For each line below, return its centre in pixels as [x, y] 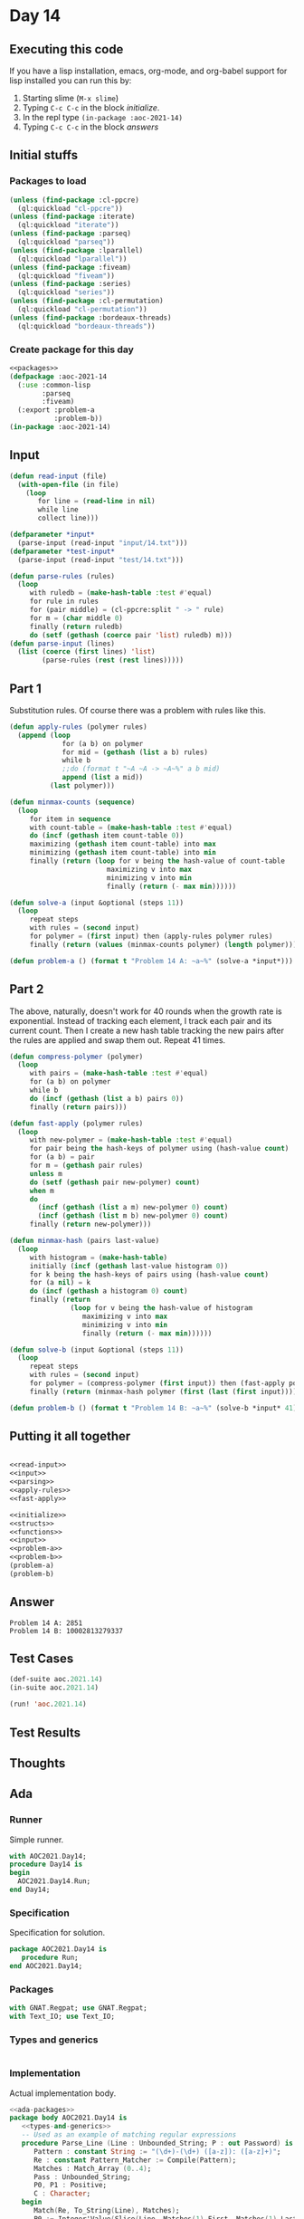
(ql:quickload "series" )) [66, 292]
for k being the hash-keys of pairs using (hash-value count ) [149, 1274]
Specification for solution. [57, 1933]
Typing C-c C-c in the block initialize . [91, 108]
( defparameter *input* [52, 535]
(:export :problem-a [56, 410]
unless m [46, 1173]
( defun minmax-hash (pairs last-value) [85, 1241]
